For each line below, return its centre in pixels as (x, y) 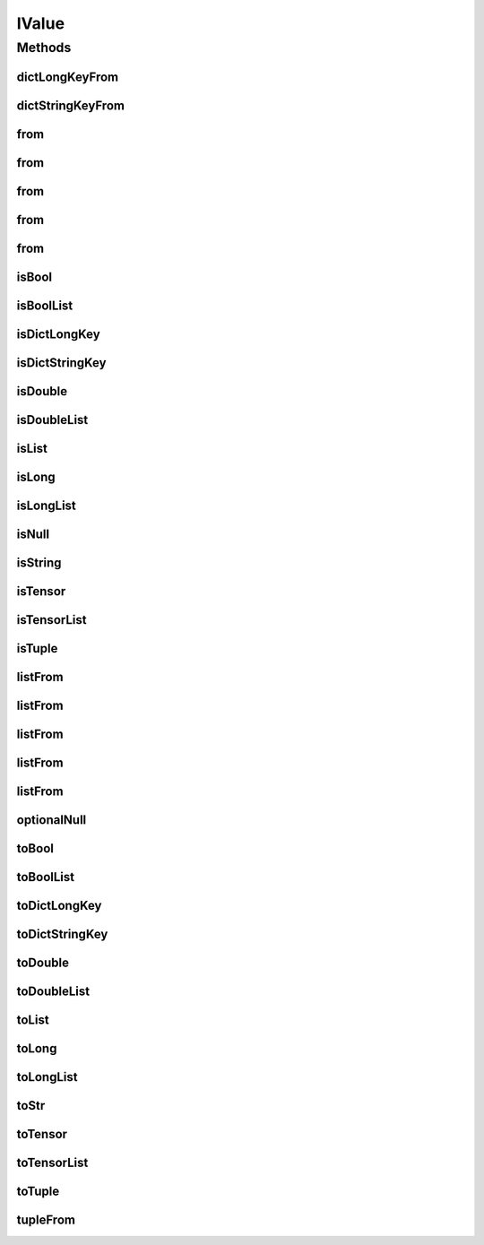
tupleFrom (46, 1220)
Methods (44, 48)
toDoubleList (53, 992)
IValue (41, 23)
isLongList (46, 505)
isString (39, 562)
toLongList (47, 1077)
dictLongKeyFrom (68, 77)
